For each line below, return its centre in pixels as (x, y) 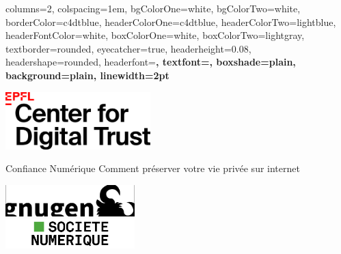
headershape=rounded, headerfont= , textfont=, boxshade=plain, (151, 62)
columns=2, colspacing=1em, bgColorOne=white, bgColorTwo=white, (153, 8)
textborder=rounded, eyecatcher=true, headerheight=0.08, (128, 48)
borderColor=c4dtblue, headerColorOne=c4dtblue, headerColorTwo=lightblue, (171, 22)
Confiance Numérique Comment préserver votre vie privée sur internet (153, 168)
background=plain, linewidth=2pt (87, 75)
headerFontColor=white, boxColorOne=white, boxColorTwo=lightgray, (155, 35)
